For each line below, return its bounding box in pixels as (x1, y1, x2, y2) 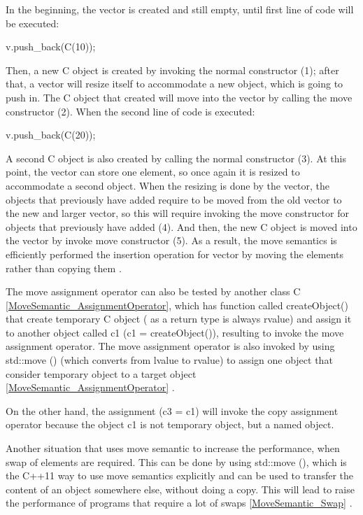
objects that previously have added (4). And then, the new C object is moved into (6, 219, 357, 234)
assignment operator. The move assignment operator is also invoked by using (6, 339, 335, 353)
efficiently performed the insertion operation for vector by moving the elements (6, 246, 343, 261)
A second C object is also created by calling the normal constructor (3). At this (6, 150, 347, 165)
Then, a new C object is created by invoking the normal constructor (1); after (6, 62, 339, 77)
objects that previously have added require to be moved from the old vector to (6, 192, 342, 206)
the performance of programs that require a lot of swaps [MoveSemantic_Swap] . (6, 495, 353, 510)
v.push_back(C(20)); (6, 127, 96, 142)
